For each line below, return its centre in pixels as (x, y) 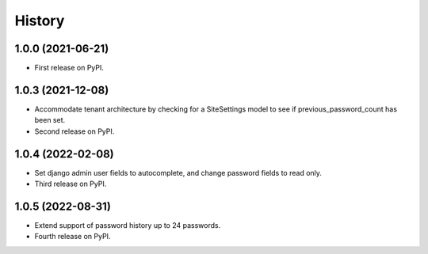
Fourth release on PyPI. (73, 237)
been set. (50, 120)
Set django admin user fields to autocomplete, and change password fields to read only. (178, 172)
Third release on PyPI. (71, 184)
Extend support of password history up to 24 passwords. (128, 225)
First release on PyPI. (69, 68)
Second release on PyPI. (75, 131)
